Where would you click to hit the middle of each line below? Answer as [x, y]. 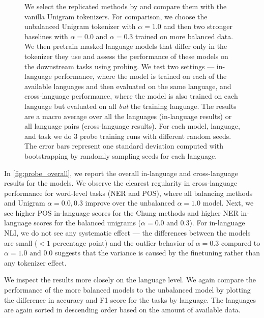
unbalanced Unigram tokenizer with [80, 26]
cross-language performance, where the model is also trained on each [131, 96]
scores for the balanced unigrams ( [87, 223]
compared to [241, 242]
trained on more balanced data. [184, 36]
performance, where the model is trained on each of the [140, 76]
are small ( [21, 242]
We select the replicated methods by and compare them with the [126, 6]
